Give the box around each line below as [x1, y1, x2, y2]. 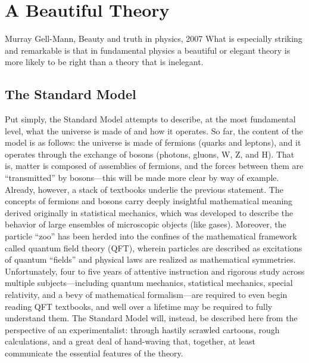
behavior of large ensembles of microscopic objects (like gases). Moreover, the [5, 218, 286, 230]
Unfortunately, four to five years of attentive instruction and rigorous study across [5, 264, 305, 277]
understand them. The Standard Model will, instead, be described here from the [5, 312, 298, 324]
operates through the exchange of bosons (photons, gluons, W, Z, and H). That [5, 147, 295, 160]
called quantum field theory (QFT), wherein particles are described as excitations [5, 241, 302, 254]
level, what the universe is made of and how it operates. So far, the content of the [5, 124, 303, 137]
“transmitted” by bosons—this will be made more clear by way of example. [5, 171, 279, 184]
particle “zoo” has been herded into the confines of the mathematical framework [5, 230, 297, 242]
